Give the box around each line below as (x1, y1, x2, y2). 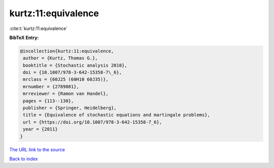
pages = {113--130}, (23, 98, 74, 104)
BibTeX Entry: (9, 35, 39, 41)
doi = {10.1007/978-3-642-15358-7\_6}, (23, 70, 122, 76)
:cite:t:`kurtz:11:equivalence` (9, 25, 68, 31)
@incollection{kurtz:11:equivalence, (20, 48, 114, 54)
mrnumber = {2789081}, (23, 84, 80, 89)
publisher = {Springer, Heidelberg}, (23, 105, 117, 111)
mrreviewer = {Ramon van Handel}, (23, 91, 109, 96)
